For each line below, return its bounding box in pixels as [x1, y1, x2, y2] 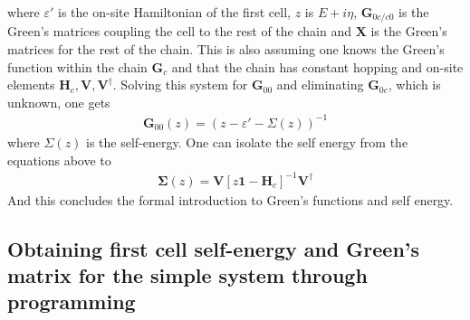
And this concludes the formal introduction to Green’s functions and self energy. [7, 190, 454, 209]
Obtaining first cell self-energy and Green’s [7, 234, 420, 262]
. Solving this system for [112, 75, 248, 94]
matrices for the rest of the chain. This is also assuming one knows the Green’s [7, 40, 445, 59]
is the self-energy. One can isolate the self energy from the [86, 132, 408, 151]
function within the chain [7, 57, 148, 76]
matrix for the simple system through [7, 261, 368, 289]
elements [7, 75, 55, 94]
